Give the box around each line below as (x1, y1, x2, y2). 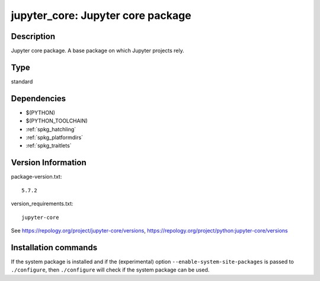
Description (11, 31, 56, 41)
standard (11, 77, 33, 85)
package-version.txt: (11, 173, 62, 180)
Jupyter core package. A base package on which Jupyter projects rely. (11, 47, 184, 54)
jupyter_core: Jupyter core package (11, 9, 192, 22)
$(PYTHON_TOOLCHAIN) (25, 117, 88, 124)
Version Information (11, 157, 87, 168)
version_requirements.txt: (11, 200, 73, 207)
